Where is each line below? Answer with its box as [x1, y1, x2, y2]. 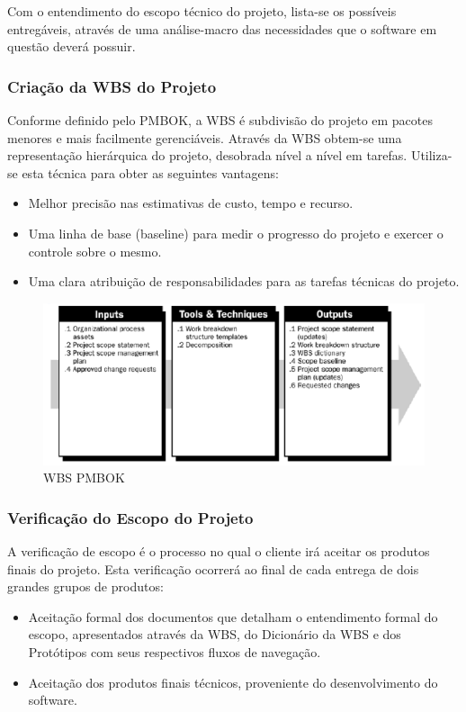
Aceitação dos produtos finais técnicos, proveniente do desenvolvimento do [28, 672, 438, 691]
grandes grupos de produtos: [7, 577, 164, 596]
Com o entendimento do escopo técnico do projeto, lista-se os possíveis [7, 2, 397, 20]
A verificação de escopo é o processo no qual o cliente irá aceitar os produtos [7, 542, 430, 561]
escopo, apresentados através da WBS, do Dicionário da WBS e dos [28, 625, 401, 644]
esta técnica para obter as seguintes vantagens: [22, 163, 279, 182]
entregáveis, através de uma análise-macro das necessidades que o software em [7, 19, 437, 38]
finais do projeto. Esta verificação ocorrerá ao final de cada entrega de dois [7, 559, 419, 578]
